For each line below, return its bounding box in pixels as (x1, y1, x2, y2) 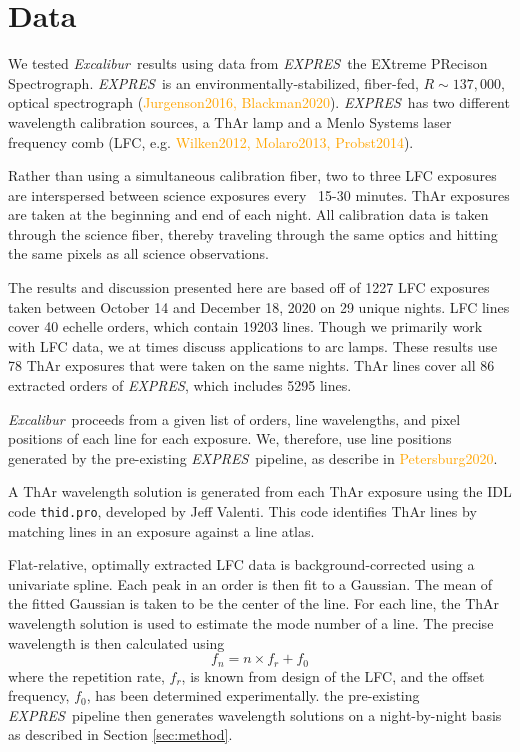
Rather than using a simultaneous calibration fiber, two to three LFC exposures (8, 165, 497, 186)
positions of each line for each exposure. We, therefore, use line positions (8, 428, 452, 449)
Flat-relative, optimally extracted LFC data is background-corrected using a (8, 554, 475, 575)
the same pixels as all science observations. (8, 243, 270, 264)
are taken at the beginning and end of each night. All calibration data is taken (8, 204, 489, 225)
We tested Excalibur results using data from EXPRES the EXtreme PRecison (8, 53, 488, 74)
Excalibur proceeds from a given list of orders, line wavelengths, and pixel (8, 408, 461, 429)
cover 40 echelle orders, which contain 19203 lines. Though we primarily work (8, 316, 483, 337)
